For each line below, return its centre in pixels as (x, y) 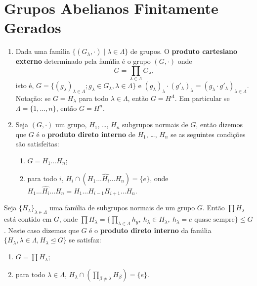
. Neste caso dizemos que (42, 230)
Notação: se (33, 98)
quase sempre (214, 220)
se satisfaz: (85, 240)
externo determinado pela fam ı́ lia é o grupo (83, 61)
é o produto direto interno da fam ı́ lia (150, 230)
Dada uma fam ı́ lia (43, 51)
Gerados (33, 27)
